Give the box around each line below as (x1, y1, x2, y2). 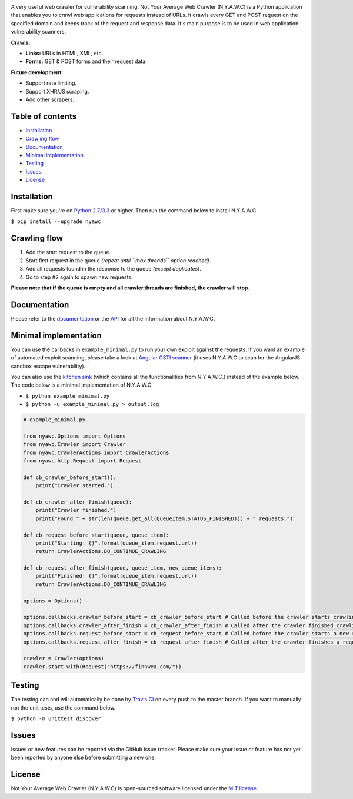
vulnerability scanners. (11, 28, 66, 35)
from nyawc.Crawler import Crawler (23, 441, 126, 448)
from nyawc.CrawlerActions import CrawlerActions (23, 449, 169, 456)
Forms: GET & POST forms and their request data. (25, 58, 147, 65)
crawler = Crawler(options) (23, 655, 104, 662)
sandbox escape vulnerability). (11, 362, 86, 369)
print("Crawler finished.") (35, 507, 117, 514)
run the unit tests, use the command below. (11, 704, 116, 711)
